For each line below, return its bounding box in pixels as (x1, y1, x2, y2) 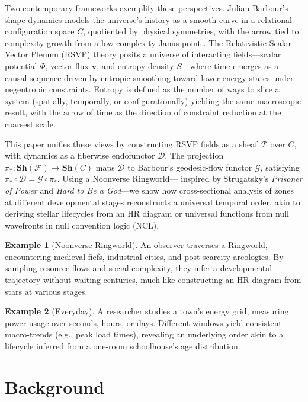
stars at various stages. (5, 285, 88, 297)
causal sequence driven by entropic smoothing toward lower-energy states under (5, 71, 294, 83)
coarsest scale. (5, 117, 56, 130)
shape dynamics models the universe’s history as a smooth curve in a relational (5, 13, 292, 25)
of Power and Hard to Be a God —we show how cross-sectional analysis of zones (5, 184, 294, 196)
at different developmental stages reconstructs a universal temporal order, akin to (5, 195, 300, 208)
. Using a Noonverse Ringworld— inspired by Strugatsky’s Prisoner (57, 172, 303, 185)
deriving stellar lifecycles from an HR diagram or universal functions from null (5, 207, 289, 220)
